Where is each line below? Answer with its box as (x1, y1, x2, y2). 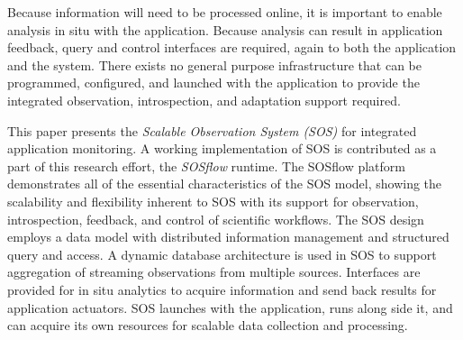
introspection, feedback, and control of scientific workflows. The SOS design (7, 209, 424, 228)
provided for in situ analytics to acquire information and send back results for (7, 280, 437, 299)
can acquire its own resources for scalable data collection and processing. (7, 316, 408, 335)
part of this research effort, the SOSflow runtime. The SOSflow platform (7, 156, 405, 175)
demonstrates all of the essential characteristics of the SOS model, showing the (7, 174, 442, 193)
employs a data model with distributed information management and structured (7, 227, 449, 246)
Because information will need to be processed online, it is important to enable (7, 3, 442, 21)
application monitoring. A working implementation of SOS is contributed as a (7, 139, 437, 158)
